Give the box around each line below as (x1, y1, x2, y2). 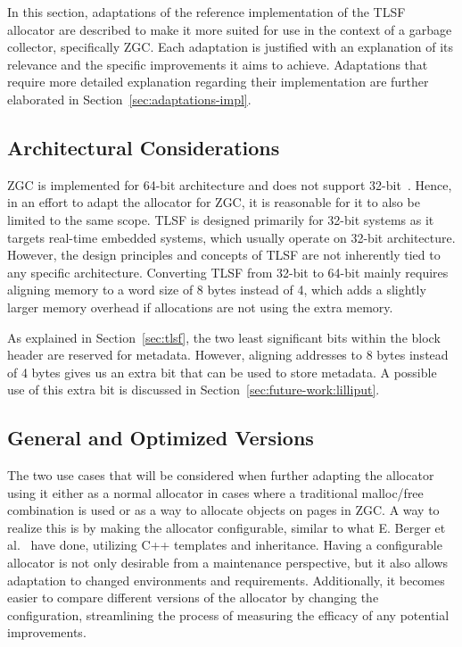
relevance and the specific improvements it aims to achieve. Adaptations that (7, 54, 428, 73)
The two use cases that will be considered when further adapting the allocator (7, 466, 434, 485)
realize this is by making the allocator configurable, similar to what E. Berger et (7, 518, 446, 536)
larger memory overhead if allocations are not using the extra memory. (7, 297, 393, 316)
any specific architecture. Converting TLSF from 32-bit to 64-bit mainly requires (7, 262, 449, 281)
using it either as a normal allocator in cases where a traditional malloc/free (7, 483, 424, 502)
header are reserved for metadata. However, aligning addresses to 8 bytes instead (7, 345, 449, 364)
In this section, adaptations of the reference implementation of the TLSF (7, 3, 406, 21)
